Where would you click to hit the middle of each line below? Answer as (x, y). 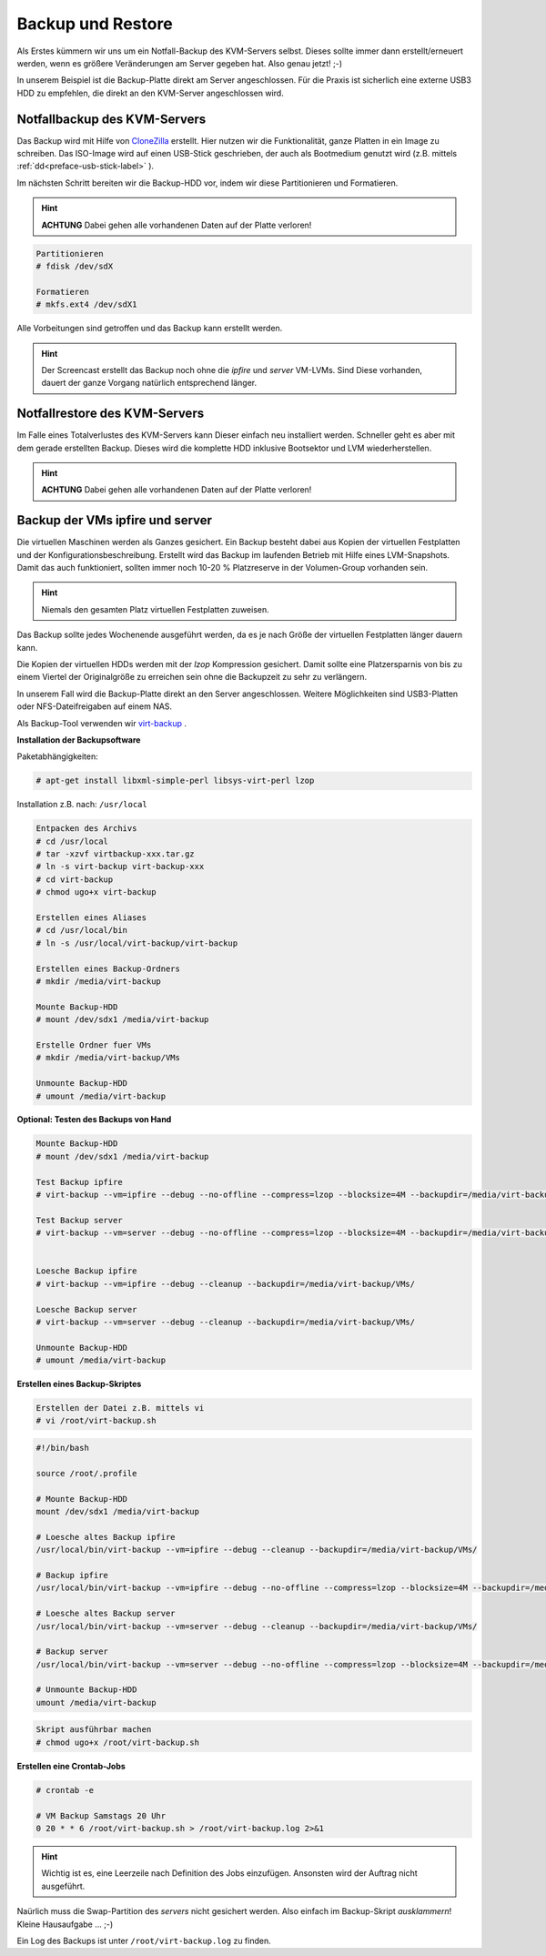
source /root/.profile (86, 1473)
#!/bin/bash (63, 1448)
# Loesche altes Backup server (106, 1614)
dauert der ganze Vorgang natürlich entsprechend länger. (149, 383)
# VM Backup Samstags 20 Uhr (101, 1815)
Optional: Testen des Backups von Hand (94, 1120)
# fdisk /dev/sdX (75, 266)
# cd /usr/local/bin (81, 930)
